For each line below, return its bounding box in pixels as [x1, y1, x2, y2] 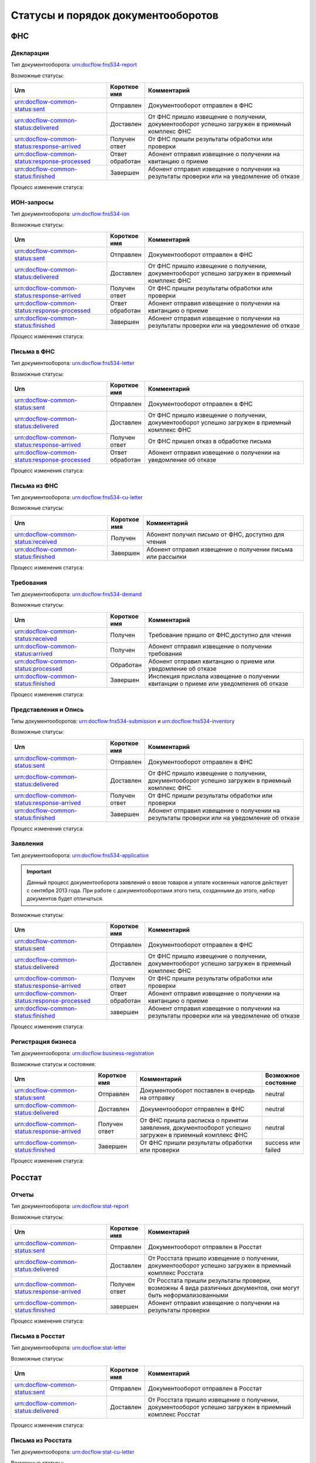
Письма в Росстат [11, 1332, 66, 1340]
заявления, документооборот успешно [139, 1124, 252, 1132]
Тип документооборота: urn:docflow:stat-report [11, 1203, 129, 1210]
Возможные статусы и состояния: [11, 1060, 96, 1067]
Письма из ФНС [11, 482, 59, 490]
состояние [265, 1079, 297, 1087]
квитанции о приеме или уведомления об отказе [148, 679, 288, 688]
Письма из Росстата [11, 1436, 72, 1444]
